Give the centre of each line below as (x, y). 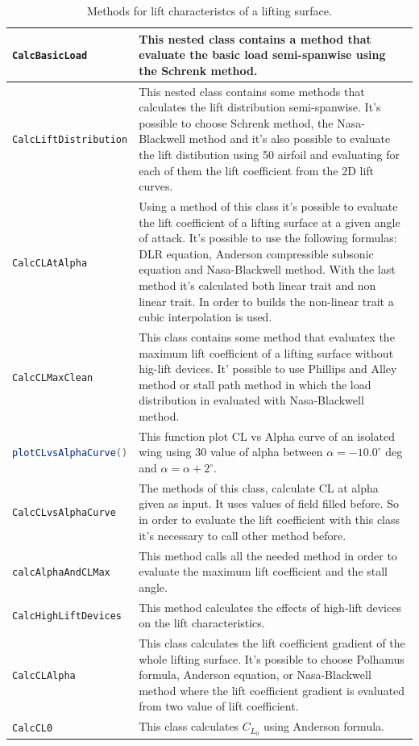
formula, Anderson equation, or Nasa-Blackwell (255, 675)
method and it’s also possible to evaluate (290, 138)
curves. (156, 186)
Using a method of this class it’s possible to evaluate (268, 206)
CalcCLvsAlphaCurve (64, 513)
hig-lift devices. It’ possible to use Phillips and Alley (268, 369)
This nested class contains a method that (255, 38)
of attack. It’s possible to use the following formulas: (268, 238)
